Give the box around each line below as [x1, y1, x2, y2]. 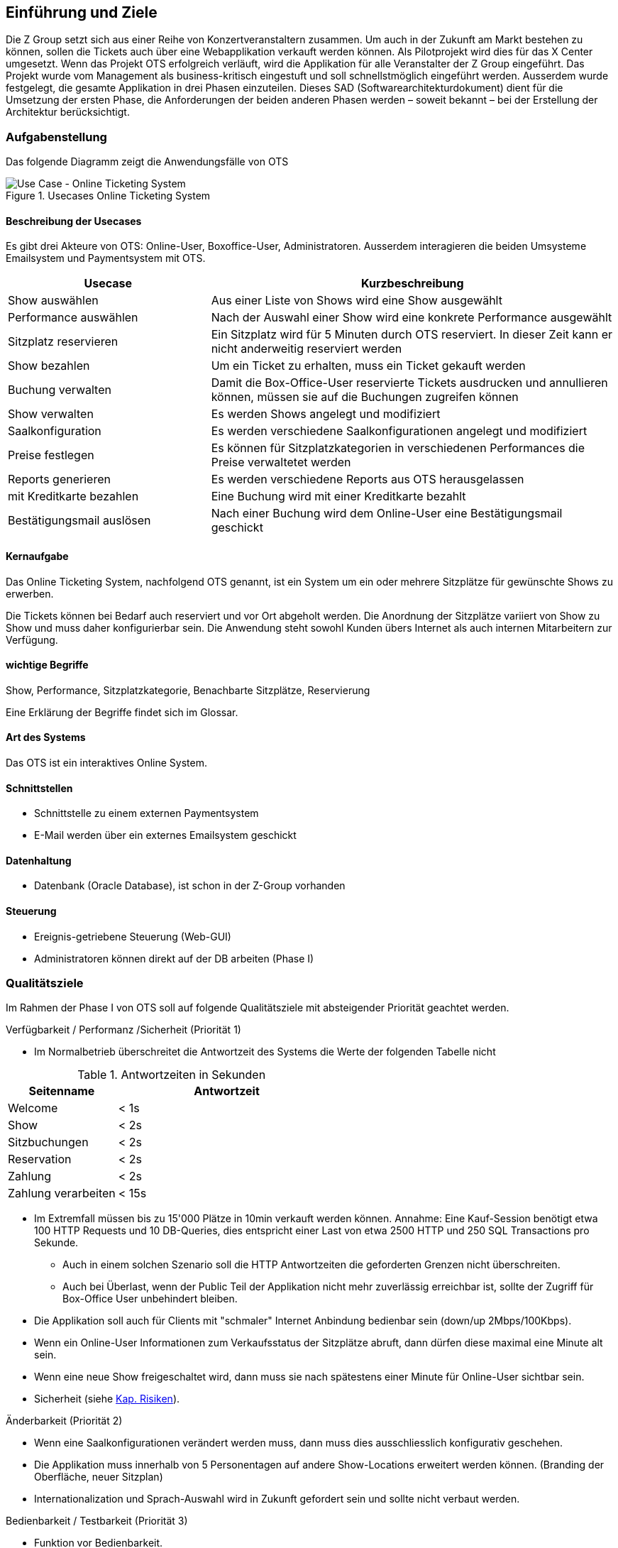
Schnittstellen [6, 781, 73, 794]
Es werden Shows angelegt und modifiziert [211, 407, 441, 422]
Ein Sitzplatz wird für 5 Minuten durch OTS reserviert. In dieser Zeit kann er [211, 327, 613, 342]
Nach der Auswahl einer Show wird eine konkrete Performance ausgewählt [211, 310, 612, 325]
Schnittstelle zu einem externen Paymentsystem [34, 807, 259, 820]
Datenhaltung [6, 854, 72, 867]
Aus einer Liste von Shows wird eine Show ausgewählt [211, 293, 502, 308]
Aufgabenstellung [6, 129, 107, 144]
